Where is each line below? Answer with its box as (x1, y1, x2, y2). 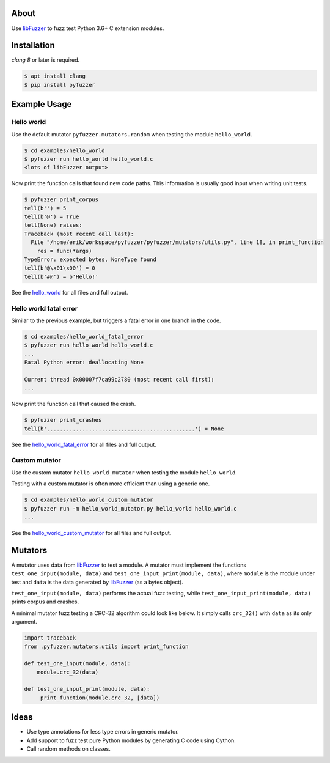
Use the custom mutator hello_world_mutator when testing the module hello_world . (11, 468, 238, 476)
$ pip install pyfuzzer (24, 81, 96, 88)
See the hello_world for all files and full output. (11, 289, 128, 296)
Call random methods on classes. (26, 745, 111, 753)
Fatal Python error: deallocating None (24, 359, 144, 366)
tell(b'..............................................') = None (24, 425, 224, 432)
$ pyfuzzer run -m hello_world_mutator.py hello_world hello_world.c (24, 505, 237, 512)
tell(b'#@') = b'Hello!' (24, 273, 99, 280)
